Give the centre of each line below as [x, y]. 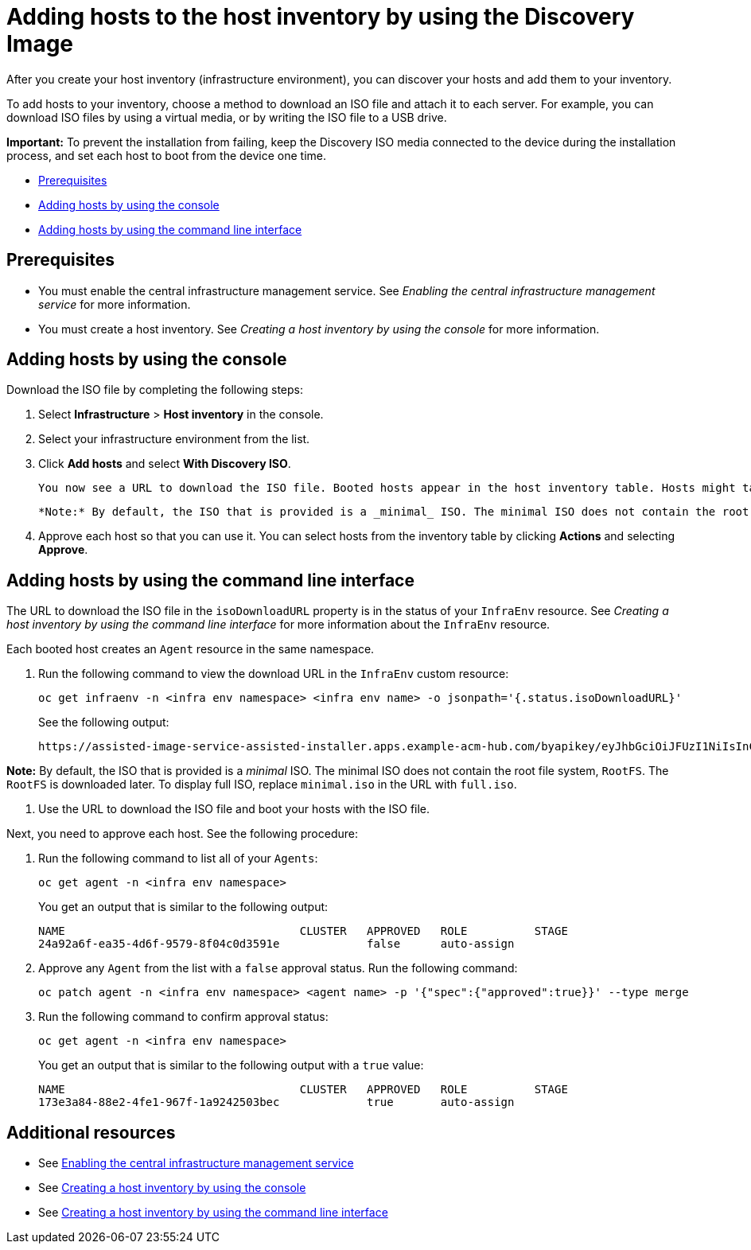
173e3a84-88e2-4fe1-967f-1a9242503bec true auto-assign [276, 1102]
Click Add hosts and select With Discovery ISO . [165, 464]
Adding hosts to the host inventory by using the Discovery [321, 17]
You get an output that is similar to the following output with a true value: [231, 1065]
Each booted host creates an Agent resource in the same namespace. [191, 649]
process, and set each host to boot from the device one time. [167, 155]
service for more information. [115, 304]
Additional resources [91, 1132]
